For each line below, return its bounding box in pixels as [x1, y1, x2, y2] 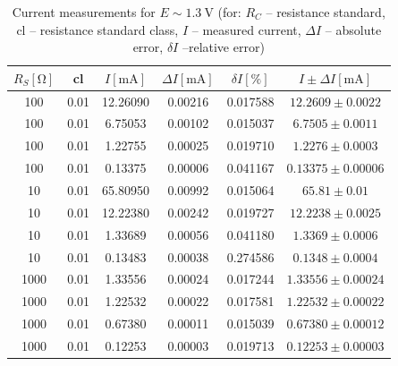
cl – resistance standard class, [16, 20, 179, 38]
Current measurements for [12, 3, 156, 21]
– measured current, [191, 20, 301, 38]
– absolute [325, 20, 382, 38]
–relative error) [182, 38, 265, 56]
